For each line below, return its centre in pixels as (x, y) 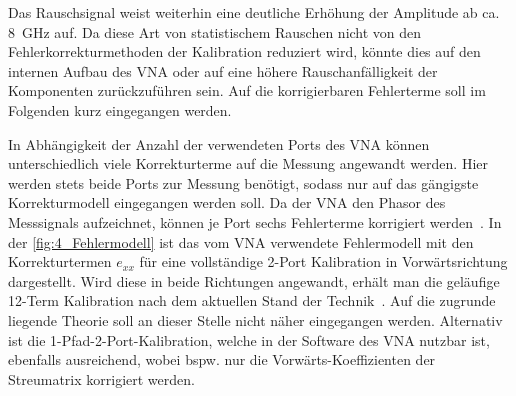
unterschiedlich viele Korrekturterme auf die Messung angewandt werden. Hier (248, 163)
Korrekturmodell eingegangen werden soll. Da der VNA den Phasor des (227, 202)
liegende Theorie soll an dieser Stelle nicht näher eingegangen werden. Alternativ (255, 319)
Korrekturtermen (60, 261)
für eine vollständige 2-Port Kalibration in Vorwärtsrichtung (323, 261)
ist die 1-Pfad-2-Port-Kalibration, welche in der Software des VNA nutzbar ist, (249, 339)
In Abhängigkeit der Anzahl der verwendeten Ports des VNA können (219, 143)
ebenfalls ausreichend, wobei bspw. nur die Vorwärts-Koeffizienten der (222, 359)
